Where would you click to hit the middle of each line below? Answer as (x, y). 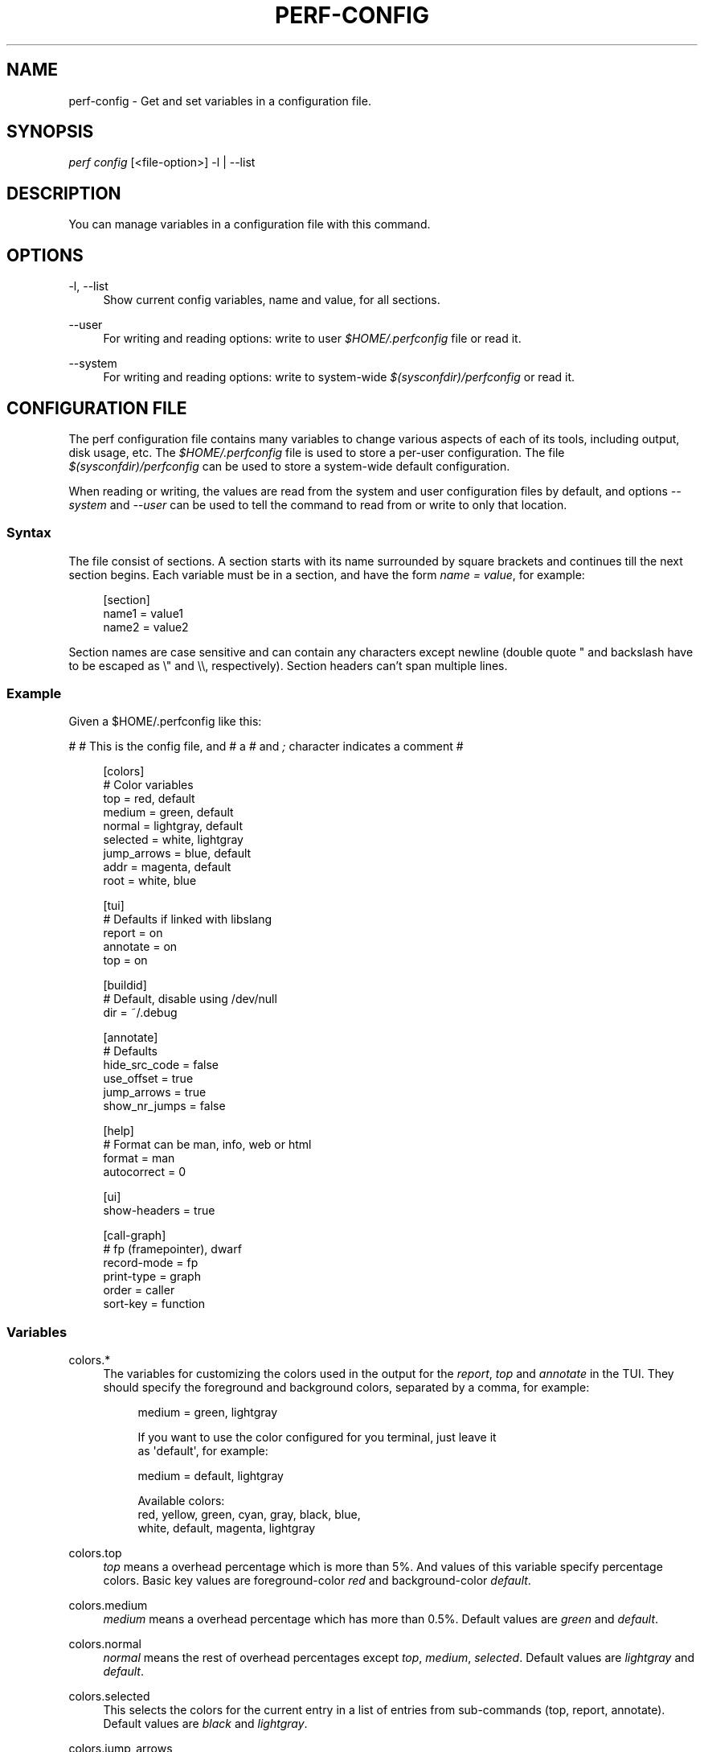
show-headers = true (159, 1211)
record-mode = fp (151, 1263)
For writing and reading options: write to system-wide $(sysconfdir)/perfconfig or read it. (339, 377)
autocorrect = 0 (144, 1172)
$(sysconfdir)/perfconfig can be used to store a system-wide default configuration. (289, 466)
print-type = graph (152, 1277)
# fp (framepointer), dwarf (172, 1249)
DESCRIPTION (64, 193)
